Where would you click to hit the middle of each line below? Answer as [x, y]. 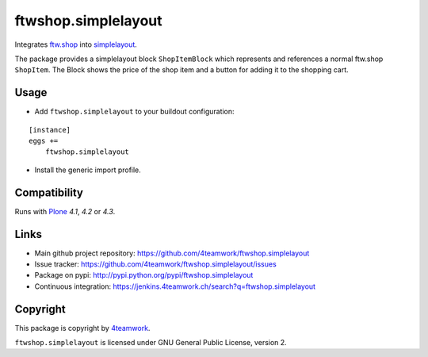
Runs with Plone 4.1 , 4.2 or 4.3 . [65, 211]
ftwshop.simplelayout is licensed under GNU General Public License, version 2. [151, 343]
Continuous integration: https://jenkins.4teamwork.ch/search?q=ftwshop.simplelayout [175, 286]
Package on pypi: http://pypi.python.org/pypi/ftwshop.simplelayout [144, 275]
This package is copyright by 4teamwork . [82, 328]
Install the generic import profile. [88, 170]
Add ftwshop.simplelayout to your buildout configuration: [134, 112]
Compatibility [49, 192]
